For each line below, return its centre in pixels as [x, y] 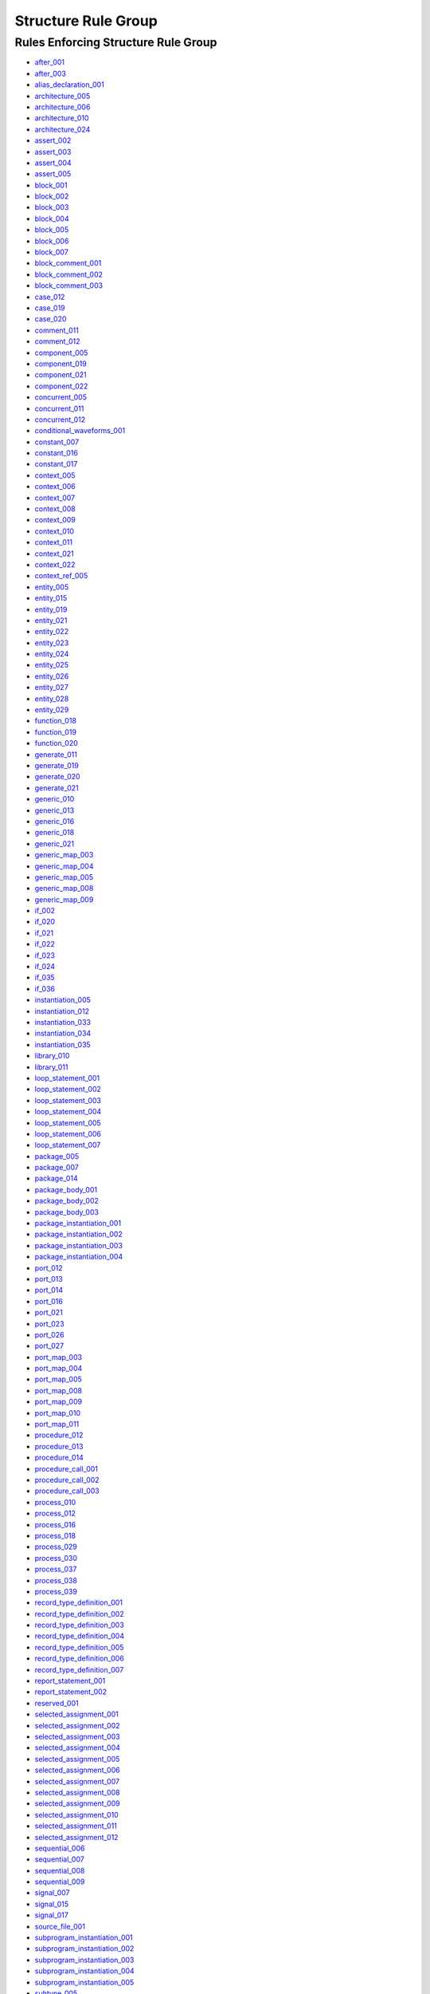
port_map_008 [59, 1390]
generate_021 [57, 788]
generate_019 [57, 765]
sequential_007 [60, 1859]
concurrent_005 [61, 397]
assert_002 [53, 140]
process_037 [56, 1569]
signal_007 [52, 1893]
